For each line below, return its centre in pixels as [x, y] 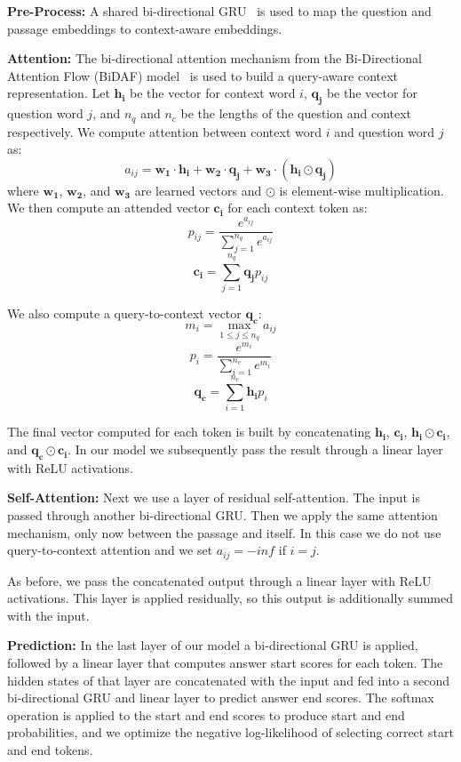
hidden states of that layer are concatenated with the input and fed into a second [229, 680]
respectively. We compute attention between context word [165, 131]
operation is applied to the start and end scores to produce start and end [206, 714]
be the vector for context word [213, 93]
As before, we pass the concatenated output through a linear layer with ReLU [219, 580]
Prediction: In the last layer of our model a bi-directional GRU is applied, [213, 645]
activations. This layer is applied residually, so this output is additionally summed [230, 598]
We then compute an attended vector [108, 208]
